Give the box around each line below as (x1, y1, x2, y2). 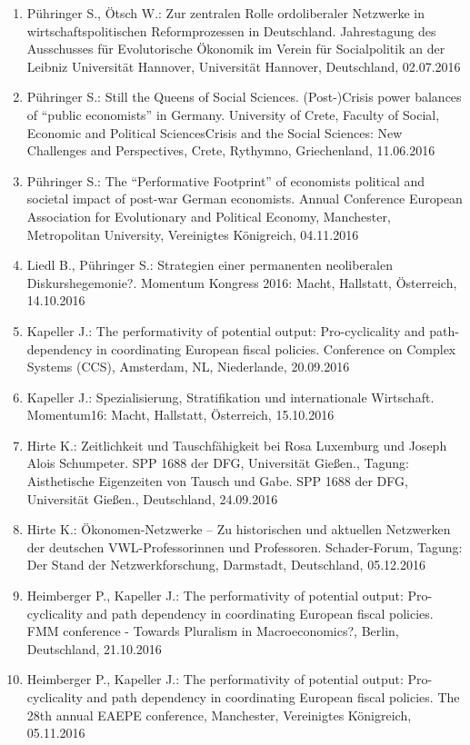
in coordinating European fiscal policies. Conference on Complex (96, 339, 456, 358)
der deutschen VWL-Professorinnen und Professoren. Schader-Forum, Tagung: (26, 537, 463, 556)
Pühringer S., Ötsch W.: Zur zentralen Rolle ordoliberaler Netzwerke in (26, 4, 425, 22)
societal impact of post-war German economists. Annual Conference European (26, 189, 463, 208)
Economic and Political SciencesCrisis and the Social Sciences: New (26, 123, 403, 142)
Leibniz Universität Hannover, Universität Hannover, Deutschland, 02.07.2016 (26, 56, 461, 75)
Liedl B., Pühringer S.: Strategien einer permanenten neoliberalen (26, 255, 394, 274)
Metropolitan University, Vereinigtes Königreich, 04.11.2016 (26, 224, 359, 243)
